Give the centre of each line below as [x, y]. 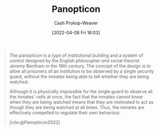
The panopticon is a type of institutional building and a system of [76, 55]
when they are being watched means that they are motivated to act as [81, 102]
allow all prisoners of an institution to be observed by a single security [81, 71]
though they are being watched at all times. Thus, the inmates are [77, 107]
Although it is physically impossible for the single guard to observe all [81, 91]
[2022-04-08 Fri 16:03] [76, 32]
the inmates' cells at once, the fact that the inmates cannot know [76, 97]
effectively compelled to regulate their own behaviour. [65, 113]
